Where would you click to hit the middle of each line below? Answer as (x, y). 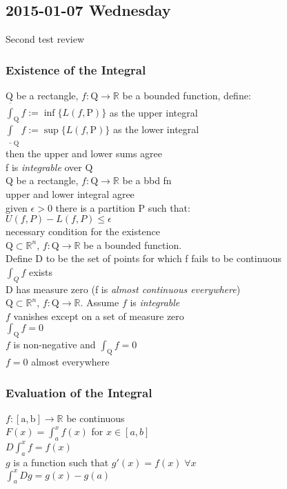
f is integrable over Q (49, 167)
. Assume (100, 302)
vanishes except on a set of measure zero (99, 316)
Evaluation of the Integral (79, 392)
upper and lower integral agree (70, 193)
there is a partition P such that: (123, 207)
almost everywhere (70, 362)
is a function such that (61, 462)
